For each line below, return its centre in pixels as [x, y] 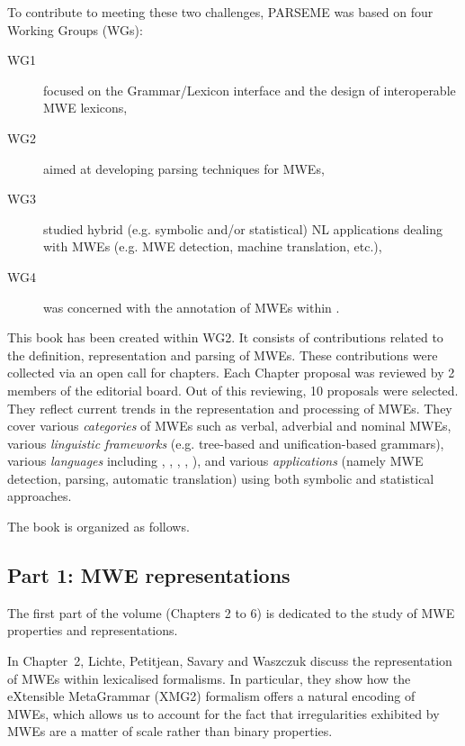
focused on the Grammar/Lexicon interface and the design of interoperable [250, 90]
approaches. [40, 496]
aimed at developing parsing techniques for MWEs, [184, 168]
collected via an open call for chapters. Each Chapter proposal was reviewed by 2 [231, 373]
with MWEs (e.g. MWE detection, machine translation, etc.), [213, 246]
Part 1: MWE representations [149, 575]
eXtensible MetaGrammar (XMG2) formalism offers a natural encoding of [211, 696]
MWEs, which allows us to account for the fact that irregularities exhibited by [224, 713]
